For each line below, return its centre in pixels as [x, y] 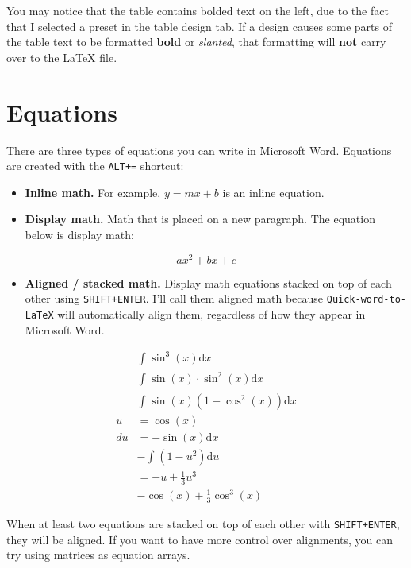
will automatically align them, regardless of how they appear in [211, 313]
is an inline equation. [273, 192]
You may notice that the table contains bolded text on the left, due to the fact [198, 10]
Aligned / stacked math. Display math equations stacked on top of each [208, 282]
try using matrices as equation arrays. [98, 555]
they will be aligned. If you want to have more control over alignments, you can [200, 539]
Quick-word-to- [366, 300]
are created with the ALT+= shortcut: [95, 166]
